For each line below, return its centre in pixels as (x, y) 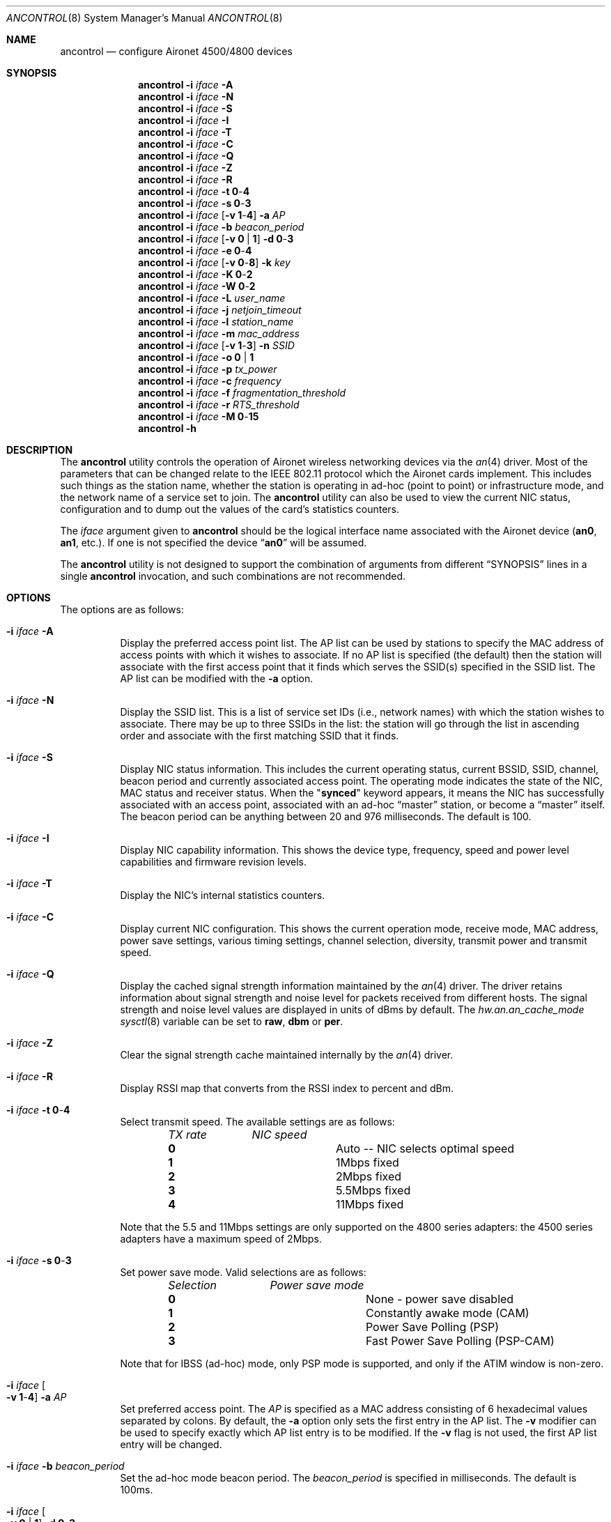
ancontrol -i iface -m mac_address (219, 333)
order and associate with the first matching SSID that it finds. (260, 736)
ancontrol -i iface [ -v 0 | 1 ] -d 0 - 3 (216, 239)
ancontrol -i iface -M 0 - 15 (199, 416)
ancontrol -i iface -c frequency (210, 381)
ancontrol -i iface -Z (185, 168)
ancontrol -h (168, 428)
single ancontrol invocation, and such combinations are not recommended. (233, 576)
